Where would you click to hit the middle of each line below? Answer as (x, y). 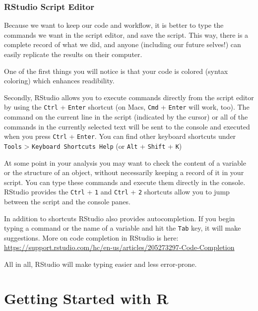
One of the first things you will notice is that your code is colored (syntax (116, 71)
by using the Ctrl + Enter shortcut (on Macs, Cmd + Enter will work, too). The (127, 107)
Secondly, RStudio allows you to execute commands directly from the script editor (129, 97)
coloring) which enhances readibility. (59, 81)
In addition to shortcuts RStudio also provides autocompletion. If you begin (120, 218)
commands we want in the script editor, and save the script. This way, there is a (126, 34)
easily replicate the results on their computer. (73, 54)
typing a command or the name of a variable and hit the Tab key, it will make (123, 228)
